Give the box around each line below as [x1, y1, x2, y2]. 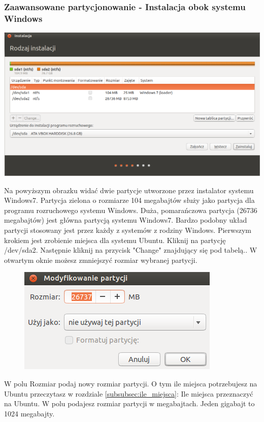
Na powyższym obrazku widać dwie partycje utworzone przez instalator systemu [4, 185, 254, 195]
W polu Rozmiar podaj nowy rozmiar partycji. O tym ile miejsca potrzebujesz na [4, 378, 257, 389]
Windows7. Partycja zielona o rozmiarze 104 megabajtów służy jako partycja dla [4, 195, 255, 205]
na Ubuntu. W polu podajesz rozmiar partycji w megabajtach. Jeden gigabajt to [4, 398, 255, 409]
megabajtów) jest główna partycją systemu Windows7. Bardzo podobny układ [4, 215, 247, 225]
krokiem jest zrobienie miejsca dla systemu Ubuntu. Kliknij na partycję [4, 234, 226, 245]
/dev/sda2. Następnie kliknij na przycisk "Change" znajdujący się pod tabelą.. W [4, 245, 257, 255]
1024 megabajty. [4, 408, 55, 418]
